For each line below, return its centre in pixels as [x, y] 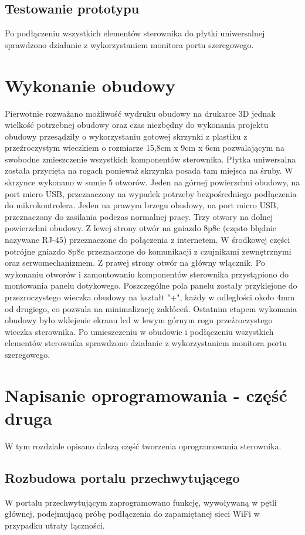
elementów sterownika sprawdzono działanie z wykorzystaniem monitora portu [146, 343]
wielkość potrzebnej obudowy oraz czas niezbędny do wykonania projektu [137, 125]
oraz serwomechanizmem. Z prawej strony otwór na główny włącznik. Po [135, 263]
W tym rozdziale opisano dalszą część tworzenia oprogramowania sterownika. [143, 446]
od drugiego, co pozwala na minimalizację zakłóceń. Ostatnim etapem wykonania [151, 308]
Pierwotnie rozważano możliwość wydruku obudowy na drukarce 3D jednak [140, 113]
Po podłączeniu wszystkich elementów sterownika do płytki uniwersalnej [135, 33]
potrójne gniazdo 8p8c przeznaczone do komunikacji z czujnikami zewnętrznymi [148, 251]
